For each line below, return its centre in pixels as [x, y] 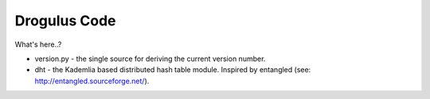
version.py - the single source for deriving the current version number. [150, 59]
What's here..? [38, 44]
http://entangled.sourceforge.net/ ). [92, 81]
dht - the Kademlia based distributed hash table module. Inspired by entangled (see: [173, 70]
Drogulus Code [65, 21]
